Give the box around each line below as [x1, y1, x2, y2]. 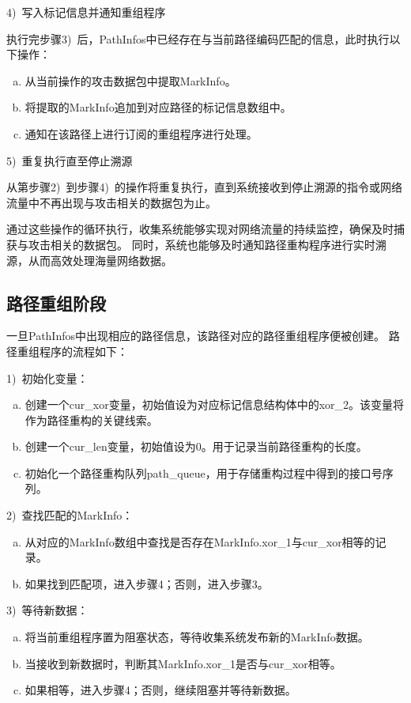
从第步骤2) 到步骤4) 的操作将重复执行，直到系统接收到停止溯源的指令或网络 [6, 179, 402, 195]
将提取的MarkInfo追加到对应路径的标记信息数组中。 [25, 99, 292, 115]
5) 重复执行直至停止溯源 [6, 152, 133, 168]
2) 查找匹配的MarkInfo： [6, 507, 134, 523]
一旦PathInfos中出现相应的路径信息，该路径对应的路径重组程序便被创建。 [6, 327, 386, 344]
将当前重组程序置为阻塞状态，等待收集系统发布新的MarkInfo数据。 [25, 629, 369, 645]
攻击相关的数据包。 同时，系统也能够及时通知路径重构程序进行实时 [28, 236, 375, 252]
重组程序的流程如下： [17, 342, 128, 359]
